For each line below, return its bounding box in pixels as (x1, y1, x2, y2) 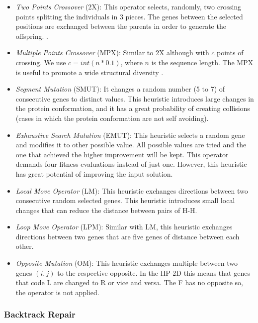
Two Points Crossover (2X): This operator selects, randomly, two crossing (15, 1, 242, 11)
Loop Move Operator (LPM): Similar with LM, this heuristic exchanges (15, 221, 233, 232)
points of (217, 47, 244, 58)
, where (120, 57, 143, 67)
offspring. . (15, 30, 48, 41)
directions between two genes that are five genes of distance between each (15, 231, 240, 241)
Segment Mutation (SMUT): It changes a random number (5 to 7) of (15, 84, 225, 94)
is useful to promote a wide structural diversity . (15, 67, 164, 77)
